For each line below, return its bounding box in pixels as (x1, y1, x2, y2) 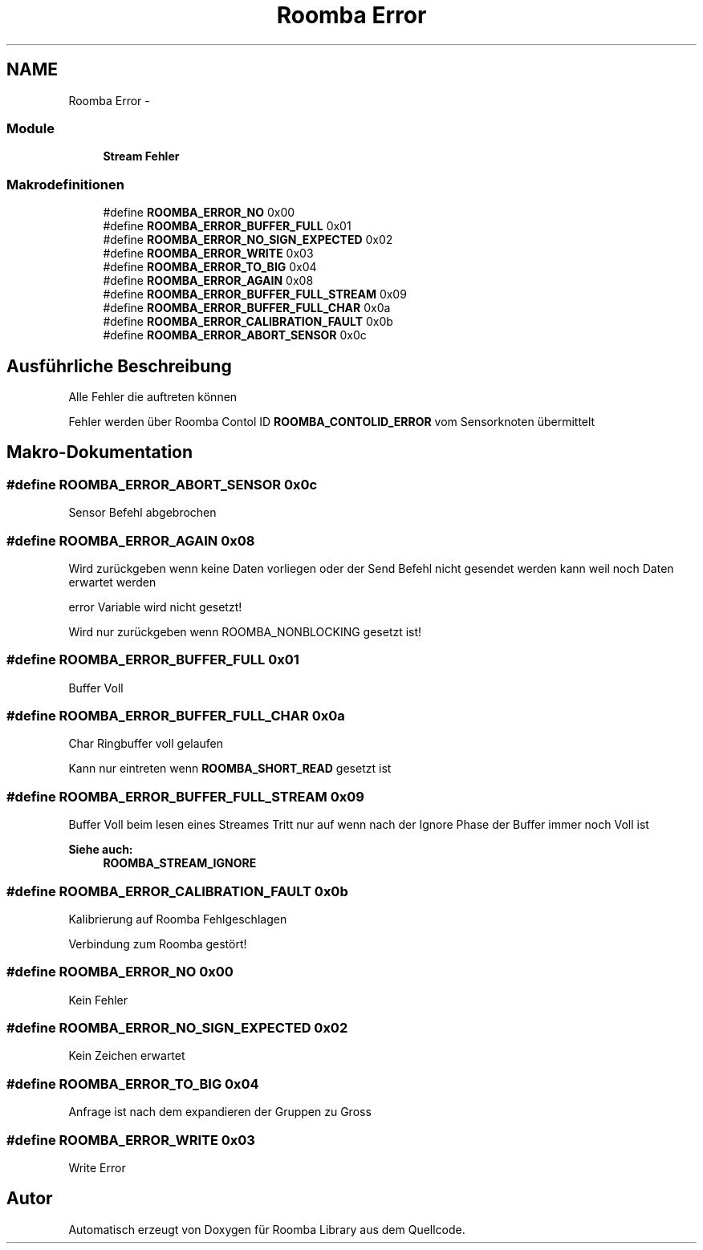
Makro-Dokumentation (6, 442, 193, 463)
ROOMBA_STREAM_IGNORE (103, 856, 257, 871)
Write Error (68, 1160, 126, 1175)
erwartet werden (68, 574, 156, 589)
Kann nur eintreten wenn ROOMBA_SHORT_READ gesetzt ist (68, 761, 392, 776)
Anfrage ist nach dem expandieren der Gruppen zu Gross (68, 1105, 372, 1119)
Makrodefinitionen (6, 176, 124, 193)
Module (6, 120, 55, 136)
